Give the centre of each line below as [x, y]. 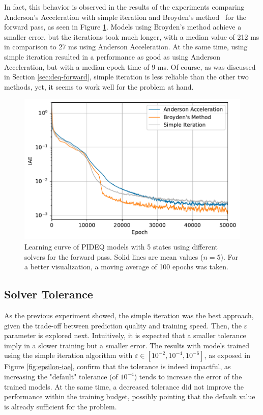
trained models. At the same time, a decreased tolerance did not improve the [124, 386]
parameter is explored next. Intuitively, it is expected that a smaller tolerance [125, 335]
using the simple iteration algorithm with [68, 355]
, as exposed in [227, 355]
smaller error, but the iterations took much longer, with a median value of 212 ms [132, 36]
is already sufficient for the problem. [61, 406]
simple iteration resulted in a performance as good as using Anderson [112, 56]
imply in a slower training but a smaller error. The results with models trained [127, 345]
